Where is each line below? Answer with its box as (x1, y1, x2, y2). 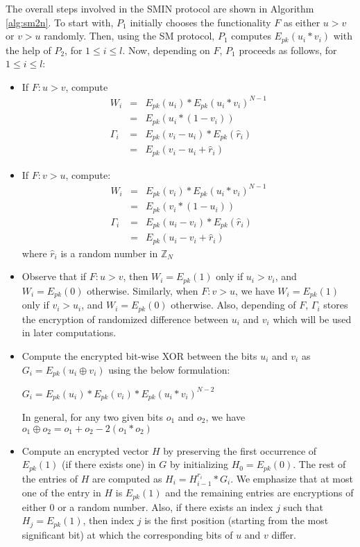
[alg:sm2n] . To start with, (6, 15, 114, 29)
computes (231, 28, 271, 43)
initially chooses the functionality (130, 15, 271, 29)
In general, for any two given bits (22, 410, 163, 424)
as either (283, 15, 320, 29)
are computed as (92, 471, 162, 485)
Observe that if (22, 269, 87, 284)
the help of (6, 42, 51, 57)
